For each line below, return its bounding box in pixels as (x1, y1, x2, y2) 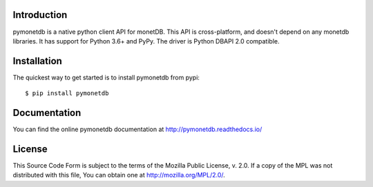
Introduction (12, 9, 68, 21)
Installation (12, 55, 62, 67)
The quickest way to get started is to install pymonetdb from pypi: (12, 73, 200, 81)
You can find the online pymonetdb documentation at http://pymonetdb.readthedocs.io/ (12, 125, 262, 134)
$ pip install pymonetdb (25, 90, 109, 97)
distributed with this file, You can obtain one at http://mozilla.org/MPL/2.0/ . (12, 171, 226, 179)
